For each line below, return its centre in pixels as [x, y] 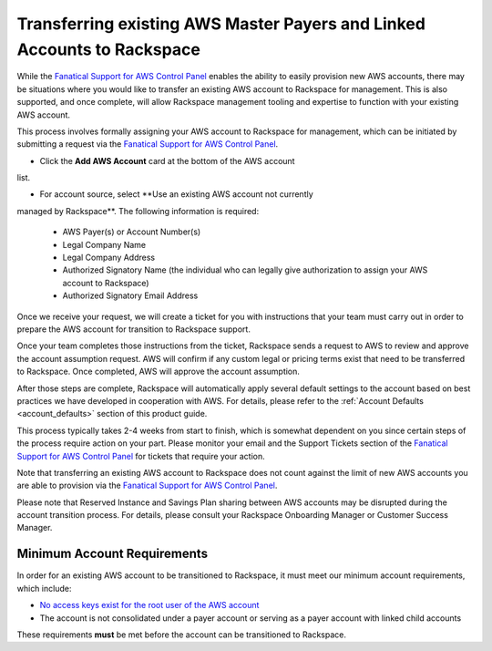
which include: [44, 588]
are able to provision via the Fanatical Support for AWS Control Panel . [147, 486]
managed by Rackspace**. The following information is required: [138, 211]
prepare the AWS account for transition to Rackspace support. [133, 329]
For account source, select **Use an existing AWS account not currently [176, 194]
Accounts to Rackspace [108, 49]
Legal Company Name [104, 244]
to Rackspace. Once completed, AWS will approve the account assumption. [159, 372]
